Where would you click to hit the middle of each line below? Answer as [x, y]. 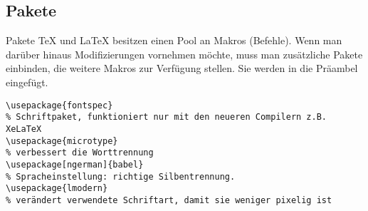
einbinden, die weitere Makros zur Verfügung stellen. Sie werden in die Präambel [182, 68]
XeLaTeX [24, 129]
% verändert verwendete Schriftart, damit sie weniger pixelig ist [169, 200]
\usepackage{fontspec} [59, 105]
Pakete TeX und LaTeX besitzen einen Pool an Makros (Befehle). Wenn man [174, 40]
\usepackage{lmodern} [57, 189]
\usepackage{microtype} [62, 141]
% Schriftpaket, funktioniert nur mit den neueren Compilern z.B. [167, 117]
